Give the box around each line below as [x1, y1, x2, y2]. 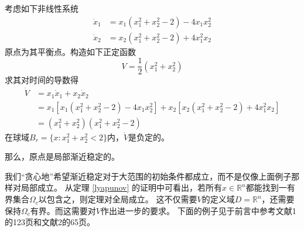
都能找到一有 [245, 181, 295, 194]
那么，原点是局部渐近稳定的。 [5, 150, 119, 163]
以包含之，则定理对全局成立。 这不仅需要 [38, 193, 197, 205]
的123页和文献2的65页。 [5, 216, 95, 228]
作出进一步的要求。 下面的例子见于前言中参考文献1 [101, 204, 296, 216]
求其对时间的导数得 [5, 74, 78, 86]
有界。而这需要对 [30, 204, 96, 216]
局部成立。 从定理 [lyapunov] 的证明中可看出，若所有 [21, 181, 223, 194]
